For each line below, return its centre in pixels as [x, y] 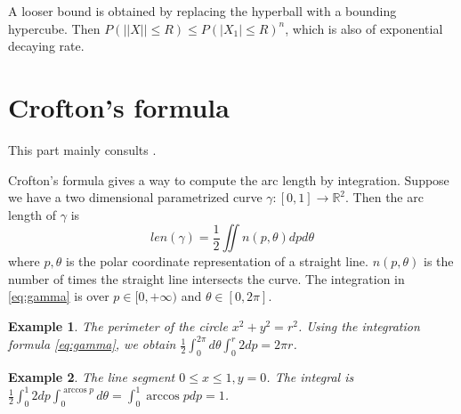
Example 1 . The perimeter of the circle [118, 326]
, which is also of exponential [364, 28]
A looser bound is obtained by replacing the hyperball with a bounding [202, 11]
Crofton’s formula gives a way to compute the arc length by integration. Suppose [229, 179]
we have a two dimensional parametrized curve [135, 197]
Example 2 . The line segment [92, 376]
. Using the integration [359, 326]
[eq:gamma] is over [59, 296]
